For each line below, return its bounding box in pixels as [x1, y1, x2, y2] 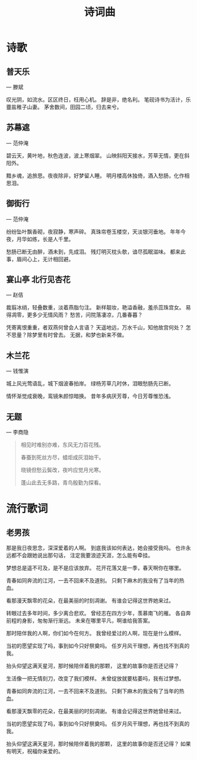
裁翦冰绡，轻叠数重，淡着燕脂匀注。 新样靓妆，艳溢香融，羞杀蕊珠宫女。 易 [6, 304, 191, 311]
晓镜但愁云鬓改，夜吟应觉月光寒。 [20, 467, 104, 474]
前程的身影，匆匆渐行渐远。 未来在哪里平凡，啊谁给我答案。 [6, 617, 153, 624]
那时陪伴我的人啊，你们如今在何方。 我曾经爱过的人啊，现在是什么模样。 [6, 630, 185, 637]
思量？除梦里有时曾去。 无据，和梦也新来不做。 [11, 331, 128, 338]
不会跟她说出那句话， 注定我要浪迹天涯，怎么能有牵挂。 [16, 552, 153, 559]
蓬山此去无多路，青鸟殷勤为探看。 [20, 479, 104, 486]
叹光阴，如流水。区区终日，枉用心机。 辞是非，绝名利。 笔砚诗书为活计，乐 [6, 96, 191, 103]
